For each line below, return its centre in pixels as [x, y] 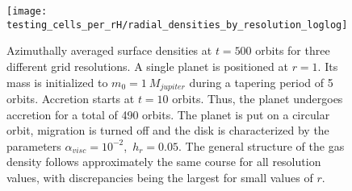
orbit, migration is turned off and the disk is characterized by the [168, 130]
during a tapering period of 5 [261, 82]
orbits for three [293, 50]
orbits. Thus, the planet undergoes [258, 98]
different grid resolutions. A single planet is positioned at [147, 66]
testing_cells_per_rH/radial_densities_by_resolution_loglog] [177, 25]
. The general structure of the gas [261, 145]
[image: [27, 11]
